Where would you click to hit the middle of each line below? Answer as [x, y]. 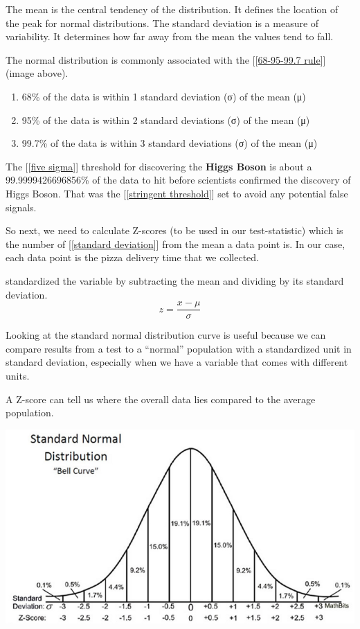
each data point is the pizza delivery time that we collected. [133, 257]
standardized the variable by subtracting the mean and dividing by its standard [175, 280]
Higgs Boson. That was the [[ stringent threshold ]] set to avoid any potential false [177, 193]
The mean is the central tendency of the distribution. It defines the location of [172, 9]
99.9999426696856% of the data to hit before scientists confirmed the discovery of [178, 180]
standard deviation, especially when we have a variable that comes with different [177, 362]
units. [18, 375]
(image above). [37, 73]
